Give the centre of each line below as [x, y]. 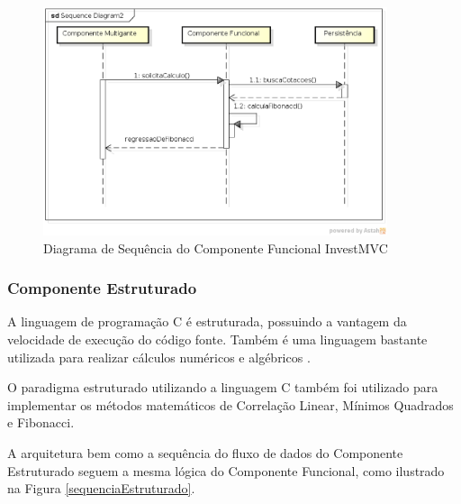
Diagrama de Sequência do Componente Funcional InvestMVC [216, 247]
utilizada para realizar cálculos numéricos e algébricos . [159, 357]
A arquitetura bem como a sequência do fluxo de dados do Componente [205, 452]
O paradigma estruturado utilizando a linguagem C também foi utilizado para [223, 387]
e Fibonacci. [41, 422]
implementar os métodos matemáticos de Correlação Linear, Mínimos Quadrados [230, 404]
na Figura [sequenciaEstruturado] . [101, 488]
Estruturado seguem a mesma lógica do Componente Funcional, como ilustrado [226, 470]
